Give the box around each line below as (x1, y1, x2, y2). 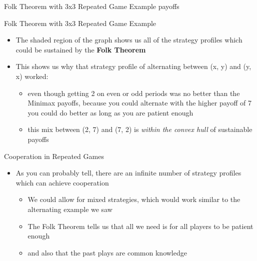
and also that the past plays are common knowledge (27, 247, 187, 257)
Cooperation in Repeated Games (4, 150, 104, 161)
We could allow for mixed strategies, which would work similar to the (27, 194, 240, 204)
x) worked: (15, 70, 48, 81)
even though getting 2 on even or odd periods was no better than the (27, 87, 240, 98)
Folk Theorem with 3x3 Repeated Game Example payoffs (4, 1, 179, 11)
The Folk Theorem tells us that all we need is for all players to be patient (27, 220, 253, 231)
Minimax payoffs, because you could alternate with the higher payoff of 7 (27, 97, 252, 108)
